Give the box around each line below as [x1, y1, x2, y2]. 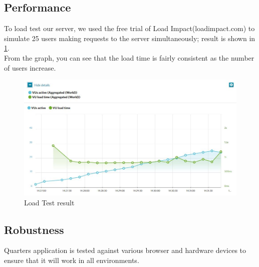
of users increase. [4, 62, 56, 73]
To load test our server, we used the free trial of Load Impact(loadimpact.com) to [4, 23, 255, 34]
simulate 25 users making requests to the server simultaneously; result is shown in [4, 33, 255, 43]
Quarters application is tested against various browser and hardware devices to [4, 245, 246, 255]
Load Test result [24, 197, 75, 207]
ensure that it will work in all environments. [4, 255, 139, 265]
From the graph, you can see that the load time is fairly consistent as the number [4, 52, 254, 63]
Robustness [4, 221, 64, 237]
